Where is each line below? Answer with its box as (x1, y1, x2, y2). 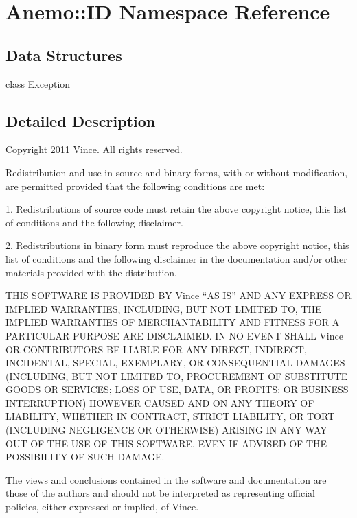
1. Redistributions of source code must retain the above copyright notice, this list (5, 202, 347, 216)
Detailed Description (5, 110, 156, 131)
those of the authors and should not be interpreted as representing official (5, 486, 315, 500)
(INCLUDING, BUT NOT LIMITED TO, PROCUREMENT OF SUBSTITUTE (5, 368, 348, 383)
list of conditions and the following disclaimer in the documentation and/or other (5, 251, 347, 266)
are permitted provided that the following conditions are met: (5, 178, 265, 193)
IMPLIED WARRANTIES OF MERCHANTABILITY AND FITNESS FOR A (5, 315, 340, 329)
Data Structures (5, 44, 122, 65)
